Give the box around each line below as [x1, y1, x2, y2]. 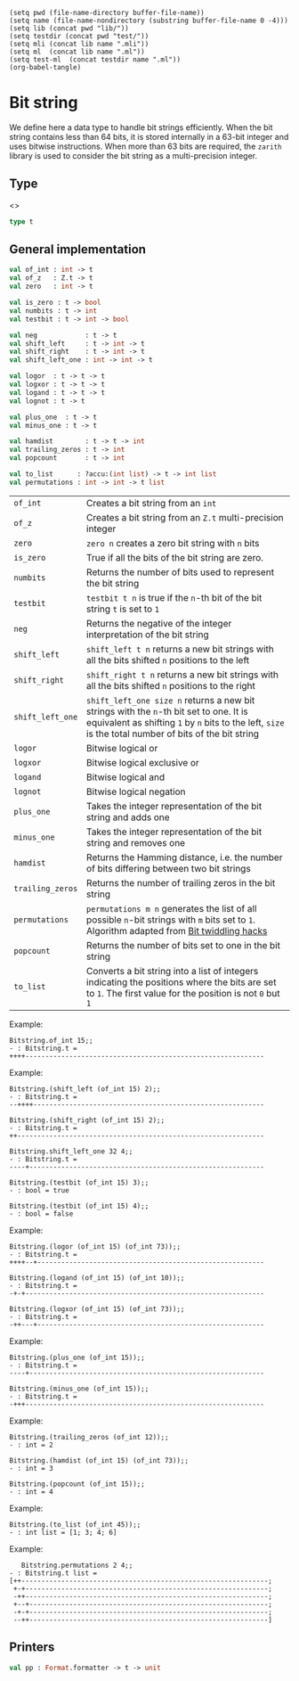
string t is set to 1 [85, 603, 160, 615]
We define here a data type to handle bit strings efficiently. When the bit [9, 121, 273, 133]
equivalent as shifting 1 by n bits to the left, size [85, 716, 285, 728]
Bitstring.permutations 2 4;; [20, 1561, 133, 1570]
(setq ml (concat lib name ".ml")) [9, 47, 145, 56]
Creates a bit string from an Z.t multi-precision [85, 511, 284, 523]
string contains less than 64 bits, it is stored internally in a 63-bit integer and [9, 131, 289, 142]
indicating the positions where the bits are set [85, 976, 277, 988]
